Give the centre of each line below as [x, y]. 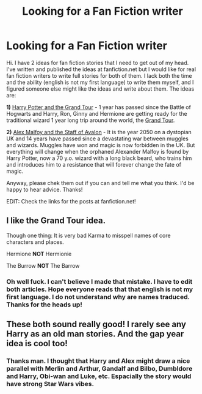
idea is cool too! [37, 343]
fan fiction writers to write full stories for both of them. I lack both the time [99, 75]
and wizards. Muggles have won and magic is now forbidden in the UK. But [101, 145]
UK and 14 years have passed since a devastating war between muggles [98, 138]
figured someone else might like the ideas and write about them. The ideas [100, 89]
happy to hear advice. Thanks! [45, 189]
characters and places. [35, 242]
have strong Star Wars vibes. [50, 384]
